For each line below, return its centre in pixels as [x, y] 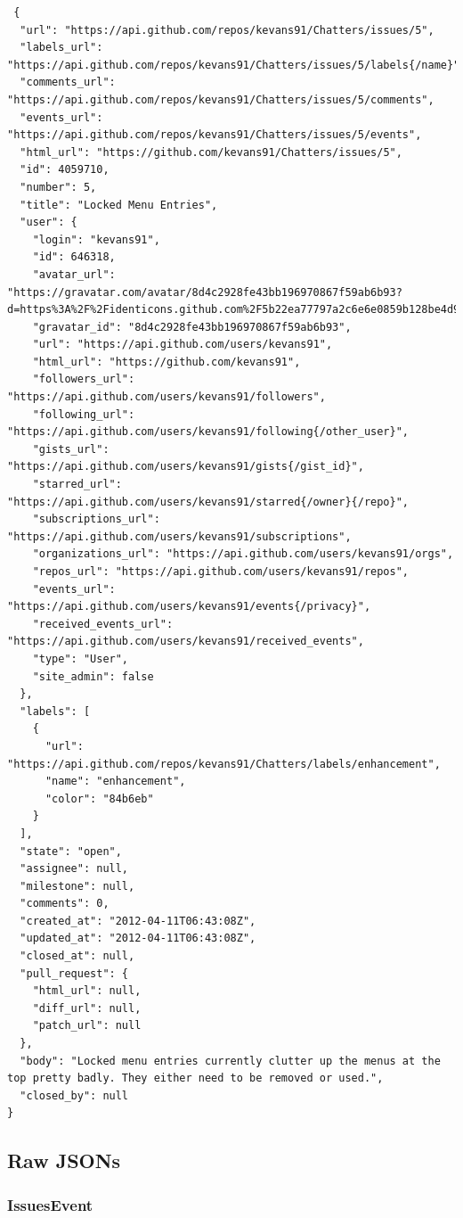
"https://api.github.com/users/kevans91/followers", [167, 397]
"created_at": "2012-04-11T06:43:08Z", [138, 921]
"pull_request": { [74, 973]
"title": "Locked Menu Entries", [119, 205]
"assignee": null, [74, 869]
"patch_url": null [87, 1026]
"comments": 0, [65, 904]
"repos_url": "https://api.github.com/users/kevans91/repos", [221, 572]
